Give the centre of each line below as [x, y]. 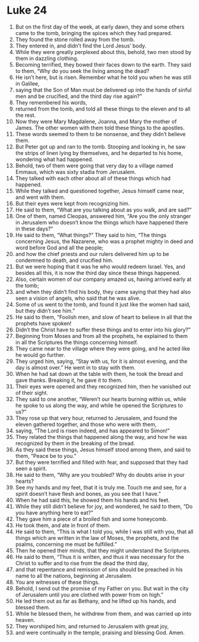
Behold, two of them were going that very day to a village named [94, 165]
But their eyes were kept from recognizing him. [73, 203]
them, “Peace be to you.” [46, 456]
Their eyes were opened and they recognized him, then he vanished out [103, 386]
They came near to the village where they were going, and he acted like [102, 349]
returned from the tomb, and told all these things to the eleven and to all [103, 109]
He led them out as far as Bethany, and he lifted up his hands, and [96, 601]
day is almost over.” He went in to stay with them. [75, 367]
